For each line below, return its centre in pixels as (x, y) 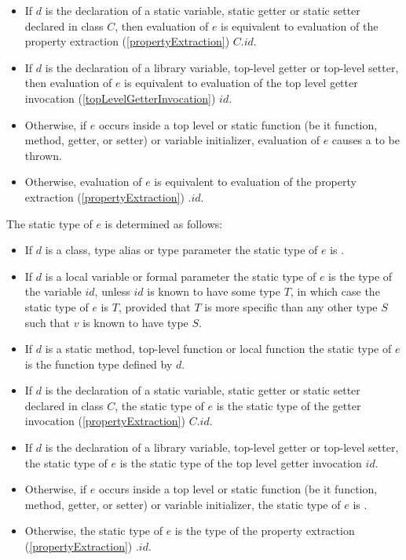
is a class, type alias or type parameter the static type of (181, 250)
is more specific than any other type (291, 306)
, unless (112, 291)
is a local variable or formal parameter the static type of (181, 276)
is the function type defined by (99, 364)
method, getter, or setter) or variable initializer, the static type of (183, 504)
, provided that (154, 306)
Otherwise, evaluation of (83, 182)
